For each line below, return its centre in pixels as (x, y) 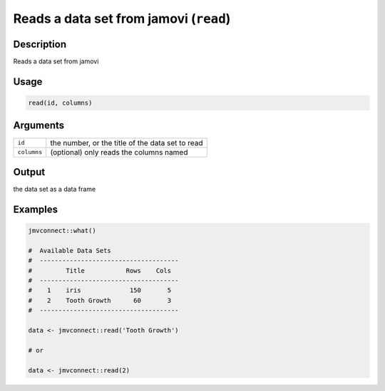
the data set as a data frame (55, 189)
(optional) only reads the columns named (119, 152)
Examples (36, 209)
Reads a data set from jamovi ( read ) (122, 19)
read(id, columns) (60, 103)
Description (40, 44)
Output (29, 172)
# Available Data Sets (70, 250)
